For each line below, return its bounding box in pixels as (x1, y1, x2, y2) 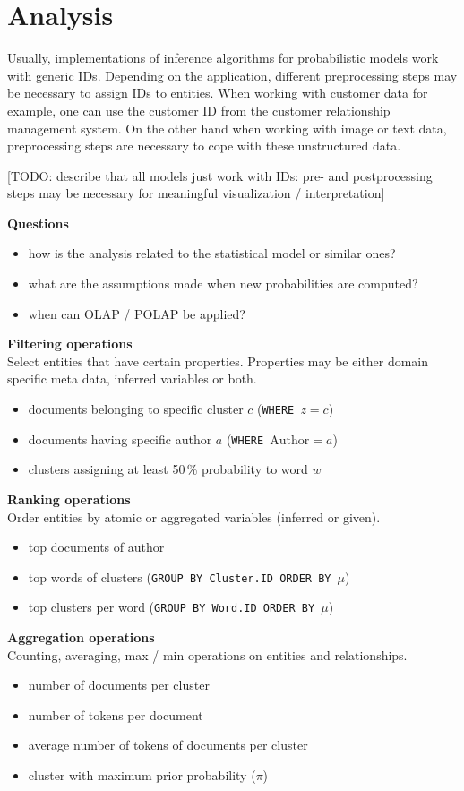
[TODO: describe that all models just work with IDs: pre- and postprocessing (7, 166, 433, 185)
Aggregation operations (7, 628, 155, 647)
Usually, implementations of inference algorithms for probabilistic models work (7, 48, 439, 67)
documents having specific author (28, 429, 212, 448)
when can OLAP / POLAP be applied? (28, 304, 245, 322)
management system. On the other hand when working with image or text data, (7, 118, 447, 137)
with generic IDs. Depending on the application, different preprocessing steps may (7, 65, 458, 84)
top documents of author (28, 537, 165, 556)
